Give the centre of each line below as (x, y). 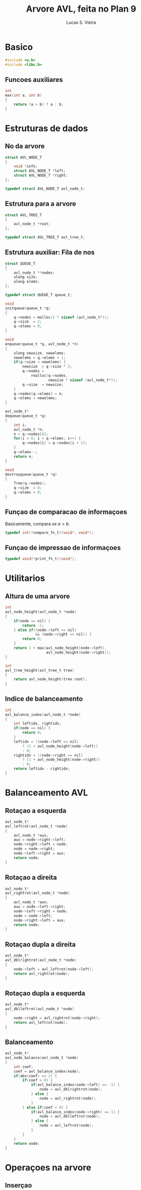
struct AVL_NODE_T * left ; (40, 171)
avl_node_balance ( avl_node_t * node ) (42, 1058)
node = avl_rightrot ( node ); (68, 1098)
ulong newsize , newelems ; (40, 353)
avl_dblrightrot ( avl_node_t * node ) (41, 960)
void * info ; (26, 166)
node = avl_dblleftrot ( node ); (70, 1116)
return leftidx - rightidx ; (42, 769)
